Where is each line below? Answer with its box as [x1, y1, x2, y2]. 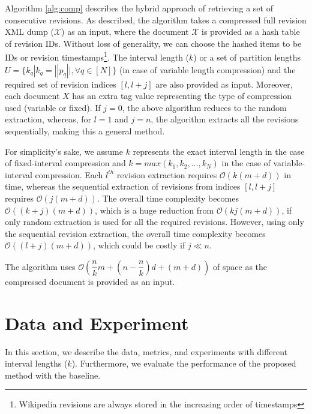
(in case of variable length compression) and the [119, 63, 296, 76]
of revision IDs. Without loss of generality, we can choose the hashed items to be [5, 37, 302, 49]
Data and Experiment [5, 310, 189, 335]
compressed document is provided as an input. [5, 275, 175, 287]
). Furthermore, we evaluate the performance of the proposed [71, 357, 296, 370]
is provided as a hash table [202, 25, 300, 38]
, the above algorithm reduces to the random [122, 101, 287, 113]
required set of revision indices [5, 77, 116, 90]
